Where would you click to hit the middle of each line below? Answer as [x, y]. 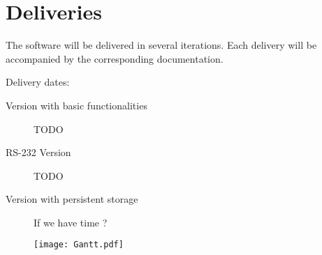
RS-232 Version [38, 152]
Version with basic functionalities [76, 105]
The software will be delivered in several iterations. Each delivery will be [161, 45]
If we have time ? [71, 222]
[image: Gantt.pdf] [79, 245]
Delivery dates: [38, 82]
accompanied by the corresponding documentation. [115, 58]
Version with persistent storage [72, 199]
